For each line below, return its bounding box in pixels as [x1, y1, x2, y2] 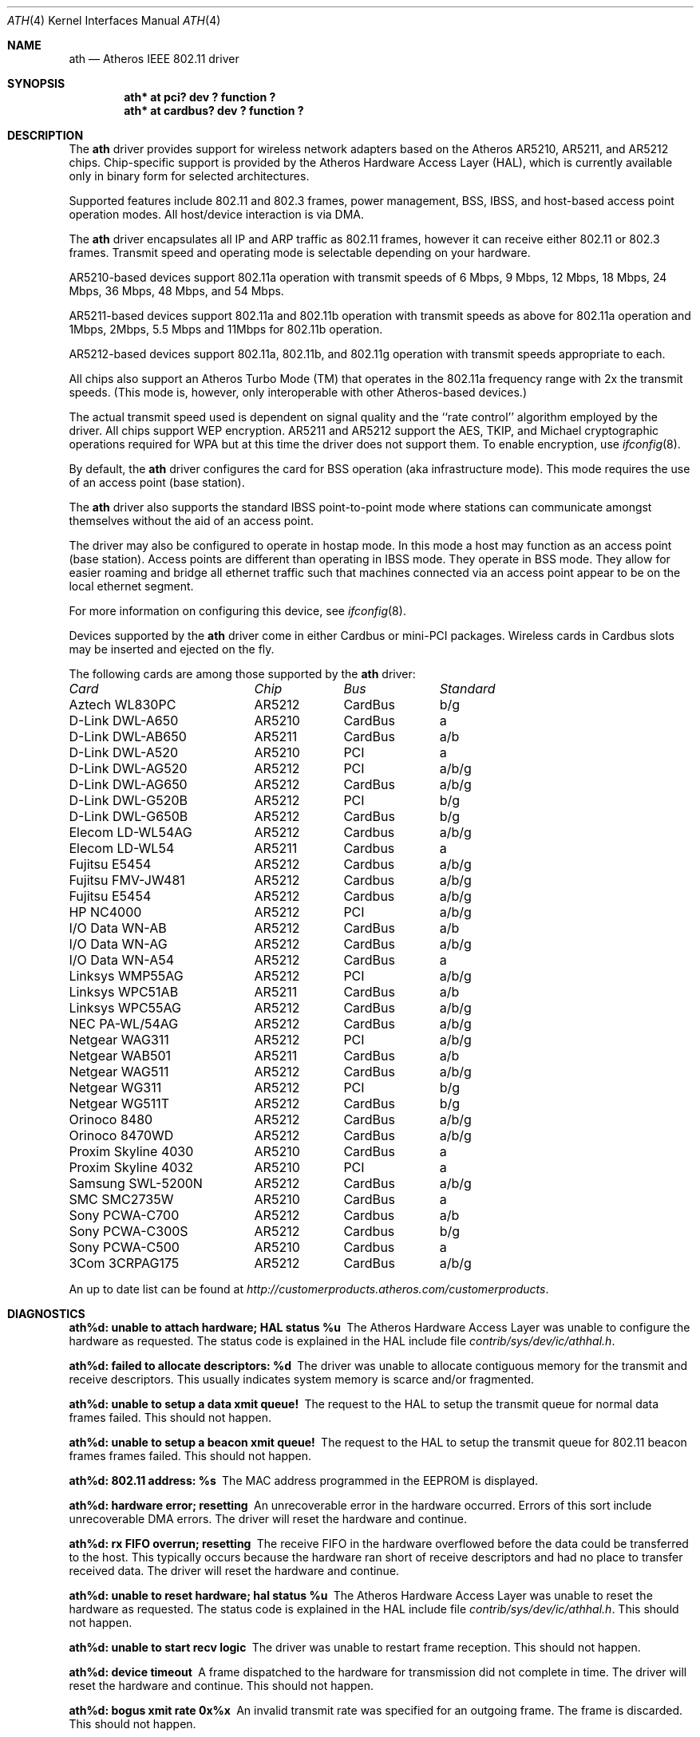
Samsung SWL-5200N [69, 1175, 203, 1191]
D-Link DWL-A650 [69, 713, 179, 728]
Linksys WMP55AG [69, 968, 184, 984]
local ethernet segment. [69, 579, 194, 593]
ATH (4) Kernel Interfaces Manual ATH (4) [7, 14, 221, 27]
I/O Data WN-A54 [69, 952, 175, 968]
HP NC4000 [69, 904, 142, 920]
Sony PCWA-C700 [69, 1207, 180, 1223]
